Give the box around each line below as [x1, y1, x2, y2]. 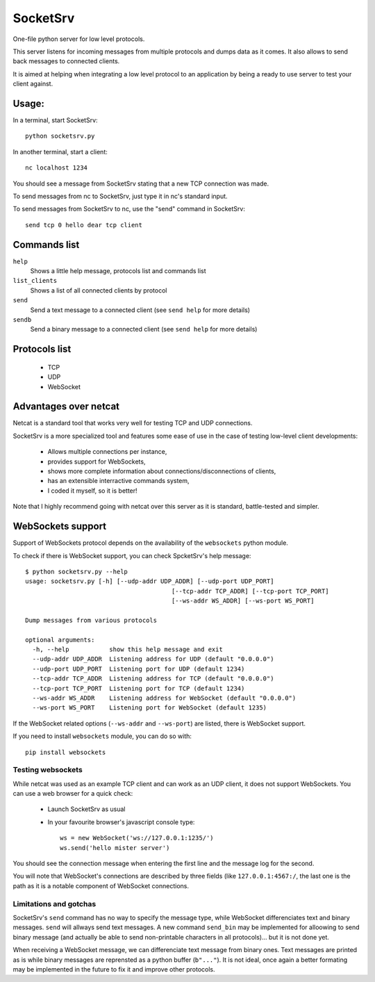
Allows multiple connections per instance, [47, 448, 167, 456]
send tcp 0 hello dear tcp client [25, 221, 142, 229]
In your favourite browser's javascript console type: [47, 817, 195, 826]
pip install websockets [25, 748, 106, 756]
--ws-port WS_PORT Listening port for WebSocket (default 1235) [32, 704, 267, 712]
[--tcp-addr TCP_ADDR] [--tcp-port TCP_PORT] [171, 587, 329, 595]
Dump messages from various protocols [25, 616, 158, 624]
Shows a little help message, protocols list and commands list [30, 267, 206, 275]
